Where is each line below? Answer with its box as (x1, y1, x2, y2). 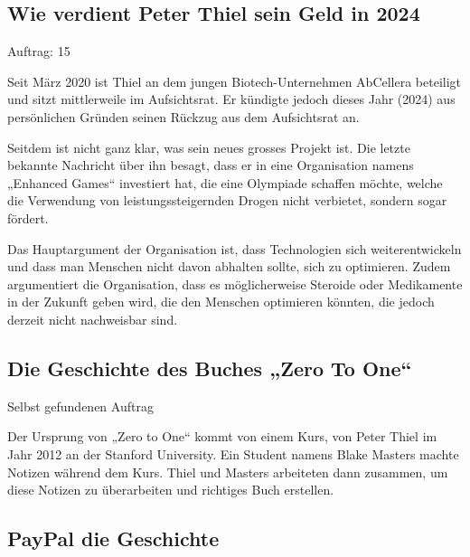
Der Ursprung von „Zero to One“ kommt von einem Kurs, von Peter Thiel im (7, 427, 437, 446)
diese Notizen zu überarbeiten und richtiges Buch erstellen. (7, 480, 334, 499)
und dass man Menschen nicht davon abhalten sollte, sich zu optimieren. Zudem (7, 257, 451, 276)
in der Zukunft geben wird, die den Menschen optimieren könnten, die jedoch (7, 292, 435, 311)
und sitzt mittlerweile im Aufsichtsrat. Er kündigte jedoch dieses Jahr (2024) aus (7, 90, 456, 109)
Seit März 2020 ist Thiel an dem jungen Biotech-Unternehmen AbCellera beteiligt (7, 71, 462, 90)
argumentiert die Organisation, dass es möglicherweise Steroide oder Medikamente (7, 274, 463, 293)
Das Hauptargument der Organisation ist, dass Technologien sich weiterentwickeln (7, 239, 462, 258)
